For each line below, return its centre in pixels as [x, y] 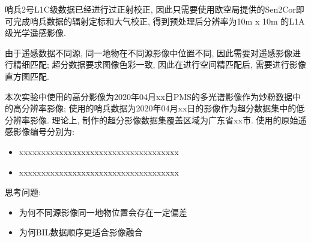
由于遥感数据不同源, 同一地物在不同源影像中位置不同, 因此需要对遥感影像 [149, 52]
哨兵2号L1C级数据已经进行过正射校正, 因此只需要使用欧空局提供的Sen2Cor [150, 9]
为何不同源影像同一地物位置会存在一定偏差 [103, 212]
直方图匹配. [27, 76]
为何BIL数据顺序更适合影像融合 [81, 232]
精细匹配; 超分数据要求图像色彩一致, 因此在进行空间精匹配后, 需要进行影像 [159, 64]
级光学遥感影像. [35, 33]
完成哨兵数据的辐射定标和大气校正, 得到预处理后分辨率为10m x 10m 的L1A [159, 21]
